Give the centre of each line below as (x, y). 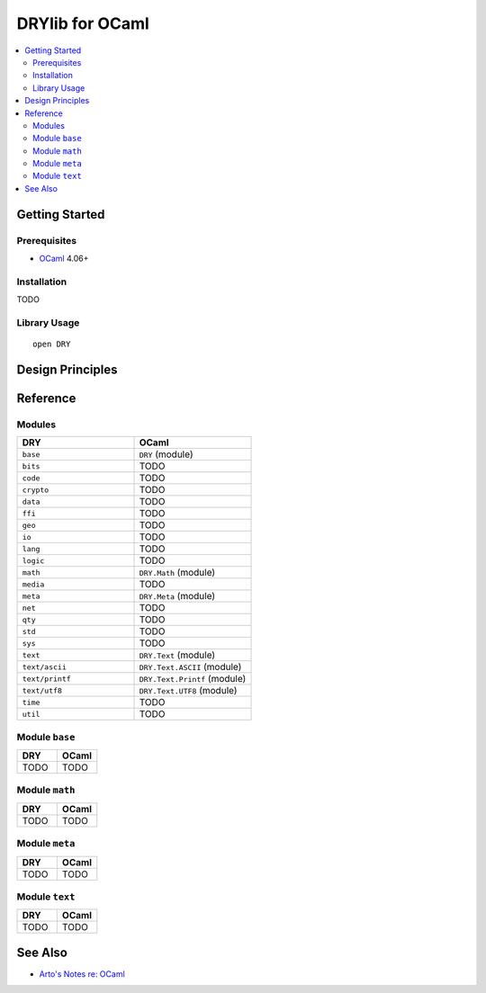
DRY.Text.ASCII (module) (190, 667)
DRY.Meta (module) (177, 596)
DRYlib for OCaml (83, 23)
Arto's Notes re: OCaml (82, 974)
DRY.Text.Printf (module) (193, 679)
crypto (36, 490)
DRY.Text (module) (177, 655)
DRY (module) (166, 454)
